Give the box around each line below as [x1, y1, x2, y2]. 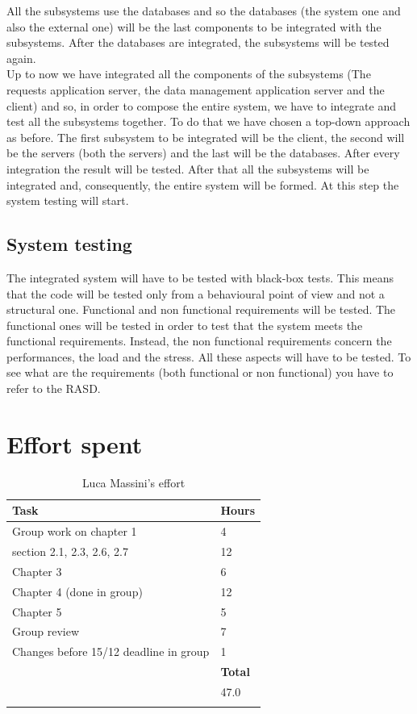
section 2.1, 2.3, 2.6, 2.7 [12, 543, 128, 560]
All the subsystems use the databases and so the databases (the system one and [6, 2, 401, 19]
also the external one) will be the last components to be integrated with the [6, 18, 382, 35]
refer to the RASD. [6, 380, 101, 397]
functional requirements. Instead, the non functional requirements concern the [6, 332, 392, 349]
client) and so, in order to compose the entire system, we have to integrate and [6, 97, 397, 114]
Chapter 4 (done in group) [12, 582, 143, 599]
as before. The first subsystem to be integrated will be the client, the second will [6, 128, 405, 145]
